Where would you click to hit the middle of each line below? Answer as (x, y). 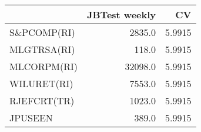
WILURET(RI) (41, 83)
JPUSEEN (31, 118)
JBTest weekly (122, 14)
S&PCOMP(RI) (42, 32)
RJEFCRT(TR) (42, 100)
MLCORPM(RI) (44, 66)
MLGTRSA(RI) (42, 49)
